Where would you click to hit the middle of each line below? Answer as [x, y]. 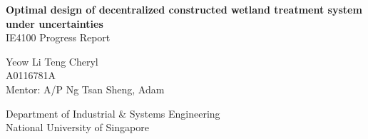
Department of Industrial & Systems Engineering [113, 113]
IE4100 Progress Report [58, 37]
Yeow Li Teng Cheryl [52, 61]
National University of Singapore [77, 127]
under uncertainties [55, 23]
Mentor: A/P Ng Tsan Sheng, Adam [85, 89]
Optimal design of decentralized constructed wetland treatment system [184, 9]
